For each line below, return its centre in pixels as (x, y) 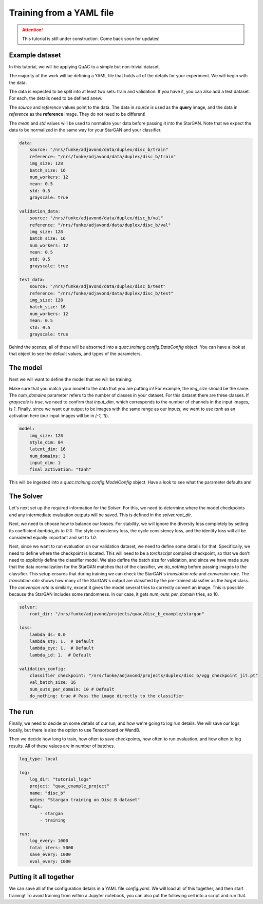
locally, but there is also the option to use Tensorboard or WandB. (75, 730)
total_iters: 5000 (51, 848)
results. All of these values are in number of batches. (62, 746)
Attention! (33, 30)
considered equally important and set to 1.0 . (53, 537)
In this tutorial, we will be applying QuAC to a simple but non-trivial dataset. (85, 66)
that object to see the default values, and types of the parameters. (75, 354)
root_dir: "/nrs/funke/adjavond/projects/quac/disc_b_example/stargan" (117, 614)
